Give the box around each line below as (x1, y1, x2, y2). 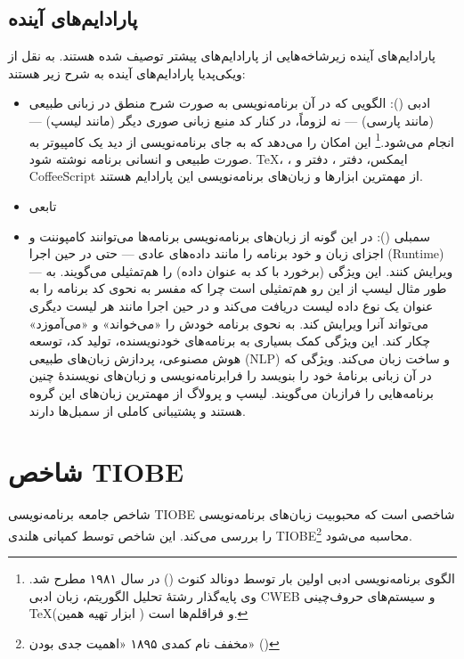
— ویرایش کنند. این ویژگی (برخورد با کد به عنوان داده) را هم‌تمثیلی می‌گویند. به (28, 261, 453, 280)
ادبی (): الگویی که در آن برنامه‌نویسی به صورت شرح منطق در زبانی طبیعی (28, 94, 431, 112)
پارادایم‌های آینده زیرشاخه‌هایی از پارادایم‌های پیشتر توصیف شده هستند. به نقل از (8, 46, 436, 65)
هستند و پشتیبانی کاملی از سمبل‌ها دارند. (28, 401, 246, 419)
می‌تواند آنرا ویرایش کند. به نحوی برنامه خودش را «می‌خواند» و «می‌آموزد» (28, 313, 429, 332)
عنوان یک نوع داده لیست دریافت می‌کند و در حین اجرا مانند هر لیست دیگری (28, 296, 434, 314)
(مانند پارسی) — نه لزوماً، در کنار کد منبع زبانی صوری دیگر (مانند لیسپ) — (28, 110, 435, 129)
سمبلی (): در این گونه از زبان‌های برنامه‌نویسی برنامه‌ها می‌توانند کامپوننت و (28, 226, 430, 245)
